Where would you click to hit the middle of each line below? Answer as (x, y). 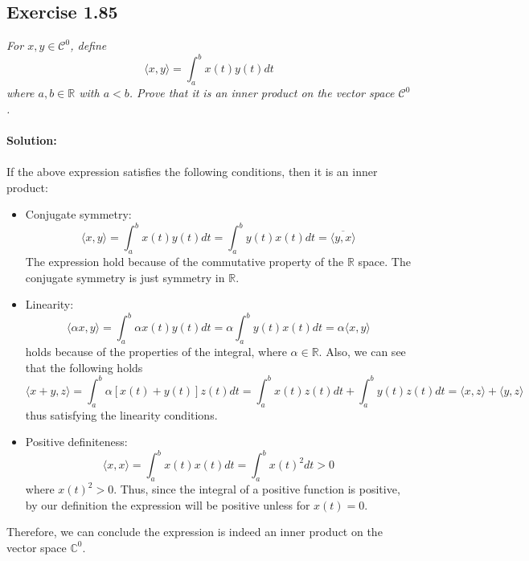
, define (88, 45)
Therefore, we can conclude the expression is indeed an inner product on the (195, 532)
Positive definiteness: (76, 442)
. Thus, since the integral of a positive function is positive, (257, 489)
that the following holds (84, 367)
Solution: (32, 139)
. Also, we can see (362, 352)
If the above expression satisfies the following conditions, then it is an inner (192, 172)
